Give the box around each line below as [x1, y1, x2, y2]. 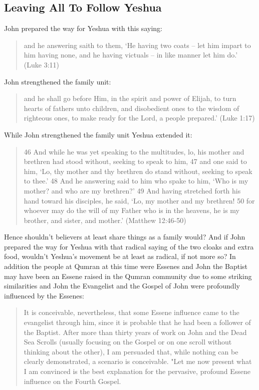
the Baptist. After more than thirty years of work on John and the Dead [24, 326, 247, 337]
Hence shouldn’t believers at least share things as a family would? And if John [4, 231, 245, 242]
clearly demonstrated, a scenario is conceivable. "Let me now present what [24, 356, 252, 366]
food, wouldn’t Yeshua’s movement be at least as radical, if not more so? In [4, 251, 236, 261]
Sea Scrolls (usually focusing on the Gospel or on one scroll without [24, 336, 232, 347]
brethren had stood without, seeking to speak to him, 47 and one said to [24, 156, 247, 166]
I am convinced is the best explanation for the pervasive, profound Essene [24, 366, 250, 376]
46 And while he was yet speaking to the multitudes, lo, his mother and [24, 146, 244, 156]
